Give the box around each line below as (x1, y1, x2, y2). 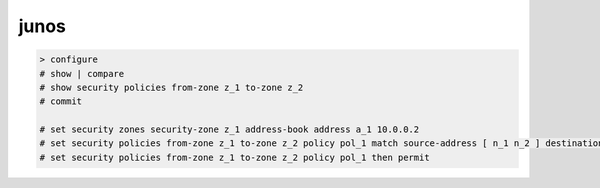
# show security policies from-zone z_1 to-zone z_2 (39, 81, 304, 93)
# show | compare (39, 68, 125, 79)
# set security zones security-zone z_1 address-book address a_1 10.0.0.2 (39, 124, 420, 135)
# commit (39, 96, 83, 107)
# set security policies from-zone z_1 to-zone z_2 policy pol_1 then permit (39, 151, 430, 163)
